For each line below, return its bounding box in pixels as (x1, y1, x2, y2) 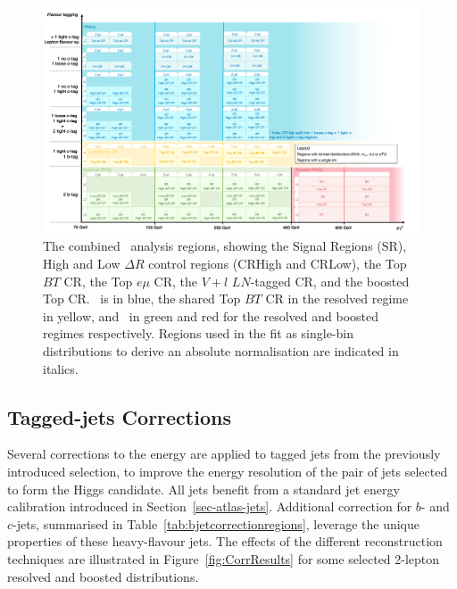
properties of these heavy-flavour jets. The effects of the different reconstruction (7, 532, 443, 551)
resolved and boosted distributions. (7, 567, 199, 585)
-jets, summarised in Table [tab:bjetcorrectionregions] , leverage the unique (12, 514, 420, 533)
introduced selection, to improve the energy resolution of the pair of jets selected (7, 461, 448, 480)
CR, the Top (63, 271, 133, 290)
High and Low (43, 254, 120, 272)
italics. (43, 359, 79, 377)
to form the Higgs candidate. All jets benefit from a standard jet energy (7, 479, 400, 498)
